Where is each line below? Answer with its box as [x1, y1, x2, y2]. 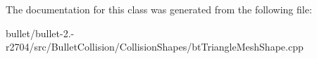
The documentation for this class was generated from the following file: [6, 2, 312, 16]
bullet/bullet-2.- [6, 25, 75, 40]
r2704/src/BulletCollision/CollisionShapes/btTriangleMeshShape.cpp [6, 39, 304, 54]
